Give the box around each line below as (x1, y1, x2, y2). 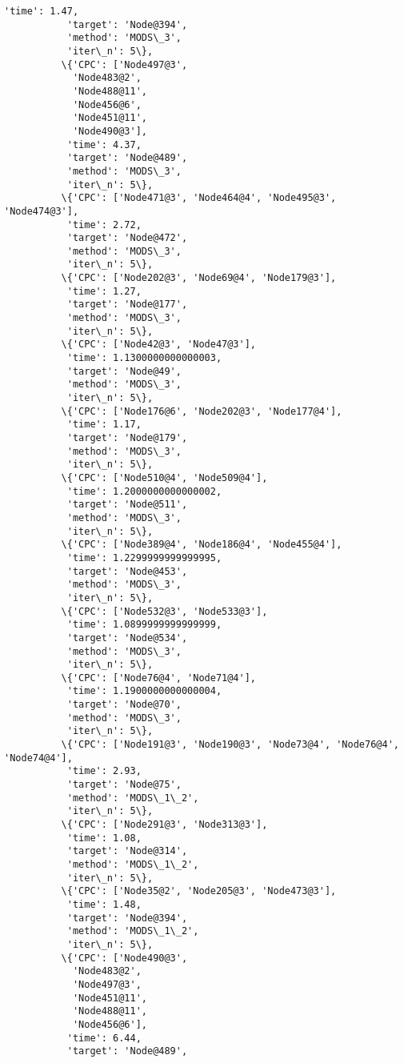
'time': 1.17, (66, 419, 142, 431)
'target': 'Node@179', (66, 432, 188, 443)
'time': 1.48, (66, 898, 142, 910)
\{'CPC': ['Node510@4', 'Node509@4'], (61, 471, 268, 483)
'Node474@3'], (4, 205, 79, 217)
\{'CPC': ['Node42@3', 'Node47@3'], (61, 339, 256, 351)
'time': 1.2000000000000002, (66, 485, 222, 497)
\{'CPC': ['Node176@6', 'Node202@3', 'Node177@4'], (61, 405, 342, 417)
